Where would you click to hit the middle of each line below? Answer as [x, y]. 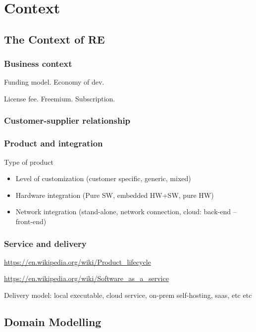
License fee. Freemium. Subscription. [60, 98]
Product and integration [53, 143]
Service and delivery [45, 243]
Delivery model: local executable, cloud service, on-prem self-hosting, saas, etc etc [128, 295]
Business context [38, 64]
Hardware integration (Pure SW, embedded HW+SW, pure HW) [115, 195]
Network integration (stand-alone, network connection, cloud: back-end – [126, 212]
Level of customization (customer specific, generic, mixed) [103, 178]
